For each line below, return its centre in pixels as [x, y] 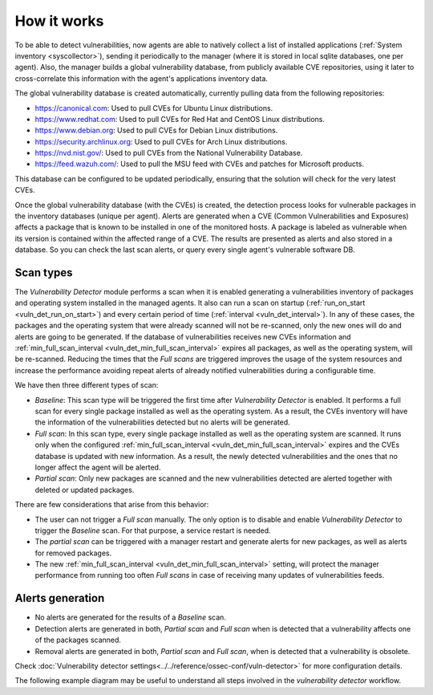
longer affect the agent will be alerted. [98, 467]
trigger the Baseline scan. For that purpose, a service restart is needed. [153, 530]
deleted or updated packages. [85, 490]
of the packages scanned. [78, 640]
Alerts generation [60, 598]
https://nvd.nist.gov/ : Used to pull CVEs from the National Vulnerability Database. [169, 153]
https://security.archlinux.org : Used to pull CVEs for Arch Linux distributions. [161, 141]
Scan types [44, 272]
